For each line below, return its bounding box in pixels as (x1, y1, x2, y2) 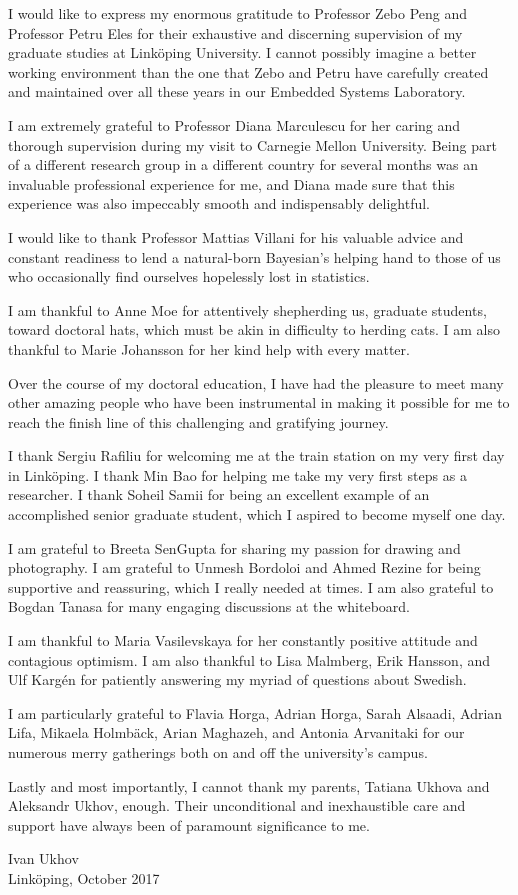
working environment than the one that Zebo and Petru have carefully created (8, 61, 489, 82)
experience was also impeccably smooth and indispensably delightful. (8, 193, 431, 214)
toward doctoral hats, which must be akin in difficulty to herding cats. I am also (8, 319, 500, 340)
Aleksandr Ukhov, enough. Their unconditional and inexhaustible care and (8, 795, 466, 816)
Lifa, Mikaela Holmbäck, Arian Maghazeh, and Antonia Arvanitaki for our (8, 722, 465, 743)
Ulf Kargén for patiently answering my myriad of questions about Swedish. (8, 669, 467, 690)
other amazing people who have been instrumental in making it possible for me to (8, 392, 510, 413)
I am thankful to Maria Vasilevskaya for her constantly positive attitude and (8, 630, 478, 651)
